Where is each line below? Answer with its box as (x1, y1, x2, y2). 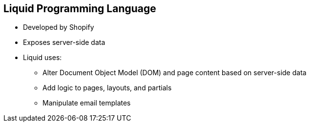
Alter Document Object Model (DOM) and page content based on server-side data (42, 68, 307, 77)
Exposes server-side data (23, 38, 105, 47)
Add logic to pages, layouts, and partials (42, 84, 172, 92)
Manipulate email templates (42, 99, 131, 107)
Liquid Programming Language (3, 2, 156, 15)
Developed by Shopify (23, 23, 94, 32)
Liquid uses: (23, 53, 62, 62)
